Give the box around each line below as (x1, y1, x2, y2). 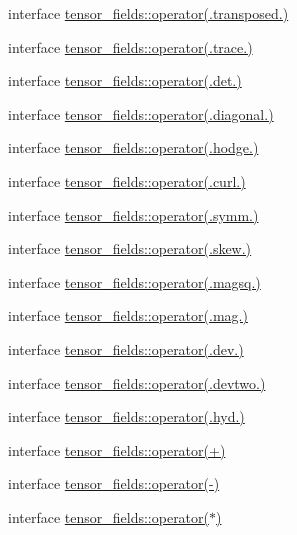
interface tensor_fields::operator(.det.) (8, 70, 242, 91)
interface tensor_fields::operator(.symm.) (8, 204, 259, 225)
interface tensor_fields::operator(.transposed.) (8, 3, 289, 23)
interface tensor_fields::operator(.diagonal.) (8, 103, 274, 124)
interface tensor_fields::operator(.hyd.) (8, 406, 245, 427)
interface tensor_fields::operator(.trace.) (8, 36, 253, 57)
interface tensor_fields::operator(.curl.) (8, 170, 246, 191)
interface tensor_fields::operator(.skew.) (8, 238, 252, 259)
